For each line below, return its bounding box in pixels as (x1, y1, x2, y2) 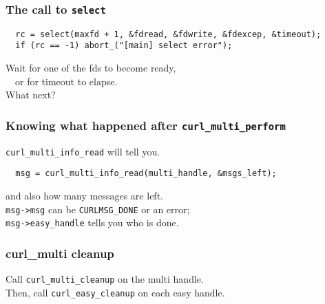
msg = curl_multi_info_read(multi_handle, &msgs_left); (15, 169, 277, 179)
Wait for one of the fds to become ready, (6, 61, 176, 75)
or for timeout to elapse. (14, 74, 118, 88)
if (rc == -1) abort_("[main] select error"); (15, 41, 233, 51)
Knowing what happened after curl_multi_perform (6, 116, 286, 133)
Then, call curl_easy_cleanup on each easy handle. (6, 285, 225, 299)
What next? (6, 87, 56, 102)
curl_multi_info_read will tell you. (6, 144, 160, 158)
